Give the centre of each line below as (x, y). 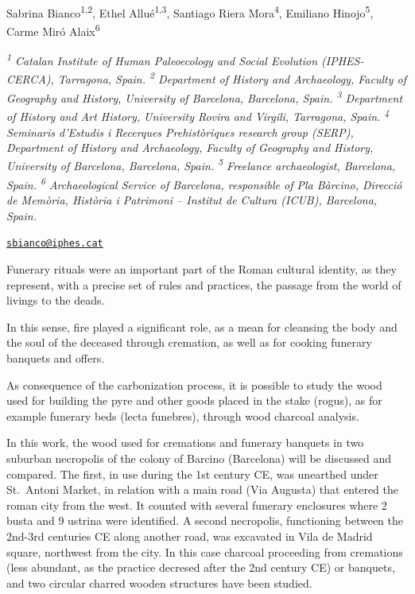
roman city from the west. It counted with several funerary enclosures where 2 (197, 505)
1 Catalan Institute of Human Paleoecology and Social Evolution (162, 60)
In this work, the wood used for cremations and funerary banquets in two (185, 443)
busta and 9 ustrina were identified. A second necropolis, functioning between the (205, 520)
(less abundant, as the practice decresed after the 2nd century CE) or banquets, (201, 567)
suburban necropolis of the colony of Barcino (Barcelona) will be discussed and (199, 458)
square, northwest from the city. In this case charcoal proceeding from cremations (205, 551)
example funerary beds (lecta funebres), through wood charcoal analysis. (183, 415)
